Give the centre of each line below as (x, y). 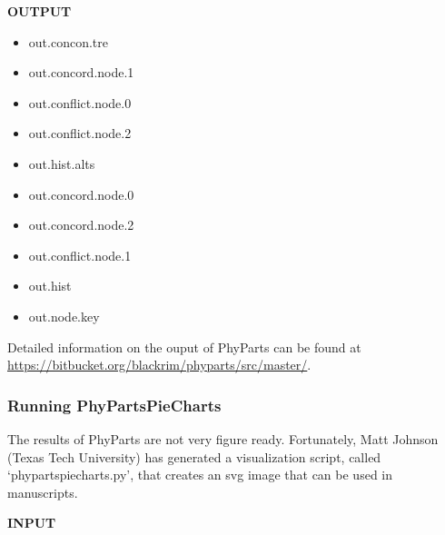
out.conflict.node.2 (80, 133)
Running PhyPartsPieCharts (114, 405)
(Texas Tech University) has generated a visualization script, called (194, 456)
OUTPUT (40, 11)
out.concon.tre (68, 41)
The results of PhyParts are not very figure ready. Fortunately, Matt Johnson (223, 438)
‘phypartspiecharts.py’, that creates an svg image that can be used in (200, 475)
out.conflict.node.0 (80, 102)
